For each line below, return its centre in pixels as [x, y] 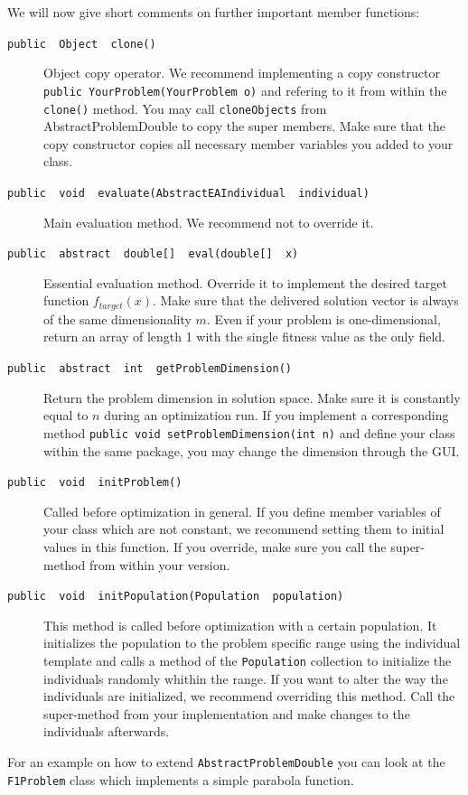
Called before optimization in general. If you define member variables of [242, 511]
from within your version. [159, 564]
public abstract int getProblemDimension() [150, 369]
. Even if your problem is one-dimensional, [323, 318]
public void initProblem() [95, 483]
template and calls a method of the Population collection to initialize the [248, 661]
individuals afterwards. [107, 731]
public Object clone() [82, 44]
